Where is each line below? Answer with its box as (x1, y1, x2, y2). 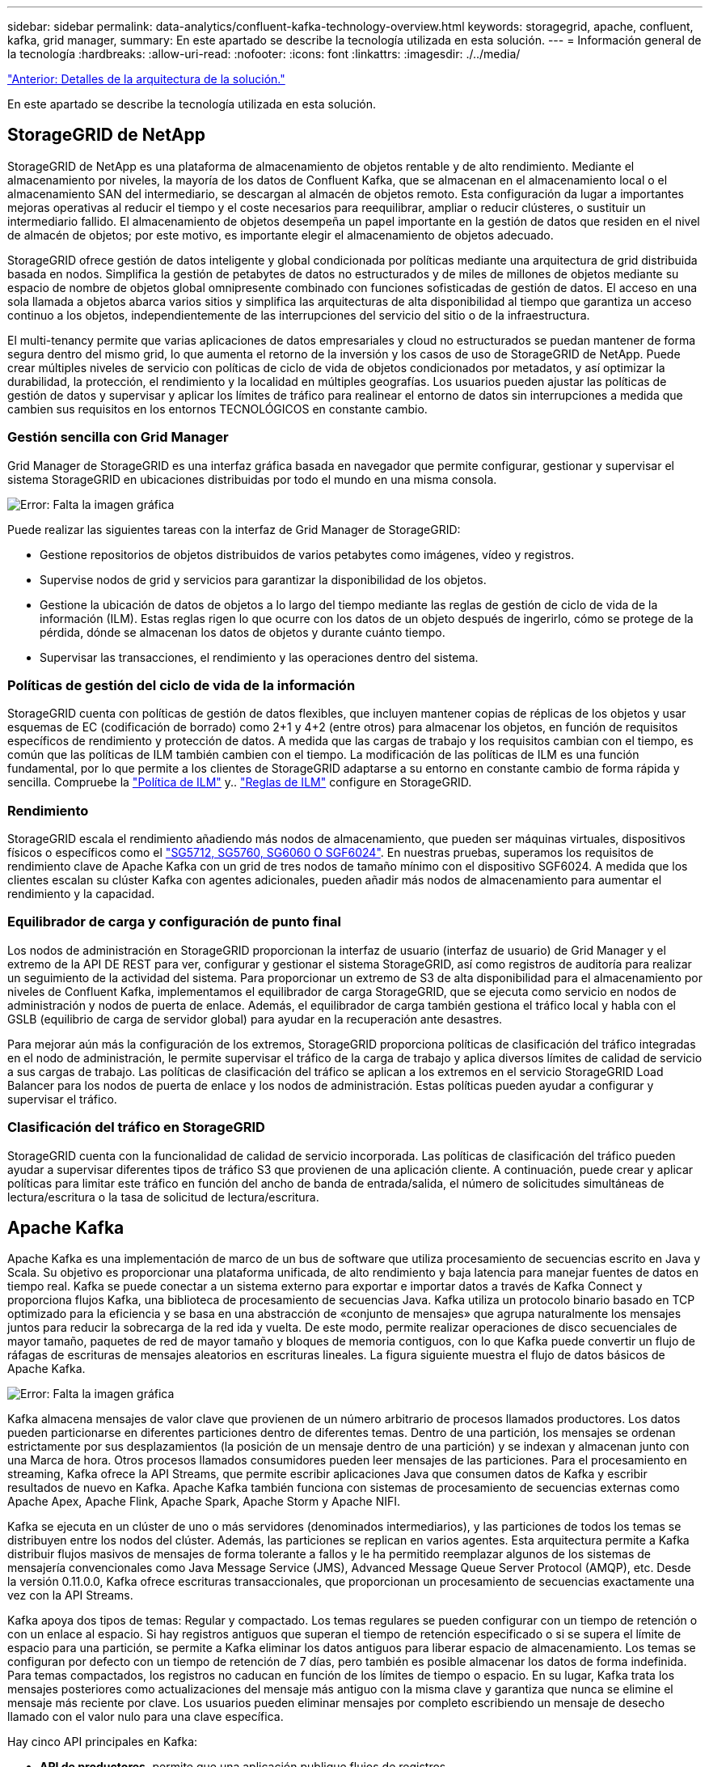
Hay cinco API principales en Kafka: (7, 1735, 198, 1749)
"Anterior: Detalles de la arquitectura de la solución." (7, 72, 285, 86)
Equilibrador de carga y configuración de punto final (7, 913, 341, 930)
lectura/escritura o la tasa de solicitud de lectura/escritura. (7, 1189, 319, 1204)
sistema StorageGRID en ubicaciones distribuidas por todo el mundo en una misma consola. (7, 472, 497, 486)
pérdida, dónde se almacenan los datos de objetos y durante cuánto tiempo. (40, 625, 445, 639)
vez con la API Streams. (7, 1588, 133, 1603)
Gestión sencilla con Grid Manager (7, 429, 229, 446)
